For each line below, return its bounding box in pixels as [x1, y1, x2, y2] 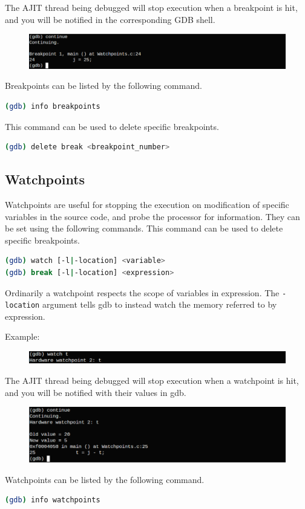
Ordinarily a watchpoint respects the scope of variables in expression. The [5, 286, 280, 299]
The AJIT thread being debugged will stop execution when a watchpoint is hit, [5, 374, 299, 386]
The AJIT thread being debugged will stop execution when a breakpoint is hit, [5, 1, 298, 13]
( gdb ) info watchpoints [5, 496, 100, 505]
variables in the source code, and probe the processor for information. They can [5, 210, 300, 222]
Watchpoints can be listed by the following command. [5, 473, 205, 485]
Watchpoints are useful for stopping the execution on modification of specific [5, 198, 289, 210]
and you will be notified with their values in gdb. [5, 386, 186, 398]
